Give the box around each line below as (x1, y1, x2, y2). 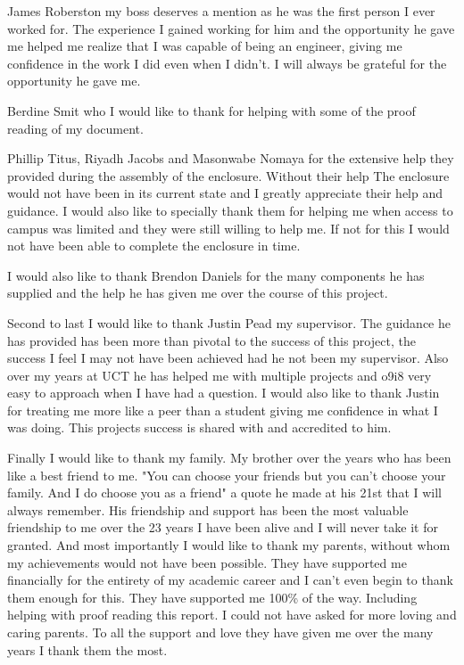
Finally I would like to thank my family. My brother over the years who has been (7, 448, 452, 467)
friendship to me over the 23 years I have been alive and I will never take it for (7, 518, 438, 537)
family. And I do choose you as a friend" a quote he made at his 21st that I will (7, 483, 443, 502)
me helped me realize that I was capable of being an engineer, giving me (7, 37, 402, 55)
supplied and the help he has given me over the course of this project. (7, 283, 388, 302)
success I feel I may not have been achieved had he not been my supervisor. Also (7, 349, 449, 367)
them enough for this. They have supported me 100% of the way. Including (7, 587, 418, 606)
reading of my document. (7, 119, 144, 137)
